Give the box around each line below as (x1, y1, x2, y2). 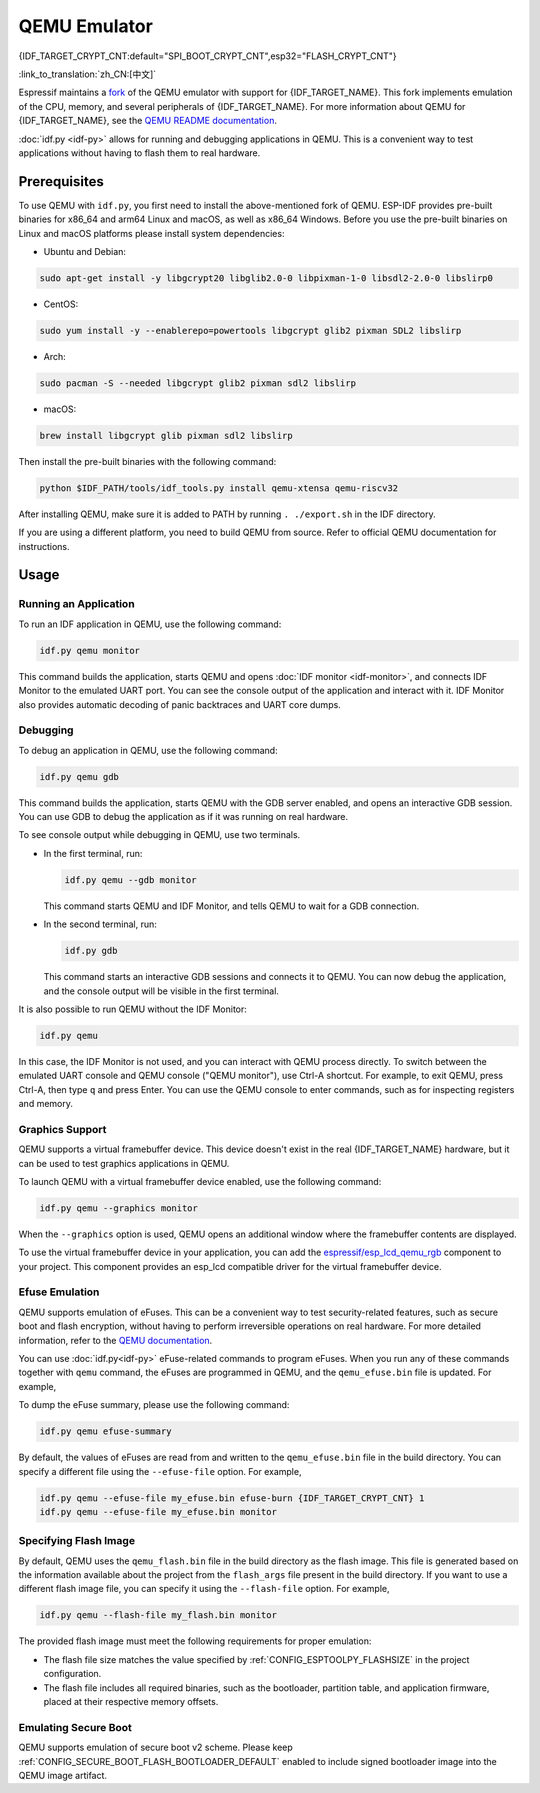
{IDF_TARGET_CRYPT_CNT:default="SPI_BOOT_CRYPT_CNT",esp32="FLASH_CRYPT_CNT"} (18, 50, 397, 62)
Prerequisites (18, 173, 104, 190)
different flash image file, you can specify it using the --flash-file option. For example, (18, 1583, 390, 1595)
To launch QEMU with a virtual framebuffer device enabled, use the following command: (18, 1175, 382, 1187)
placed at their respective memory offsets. (43, 1695, 219, 1707)
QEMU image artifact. (18, 1769, 108, 1781)
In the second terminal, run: (43, 918, 157, 930)
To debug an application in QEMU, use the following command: (18, 744, 279, 756)
